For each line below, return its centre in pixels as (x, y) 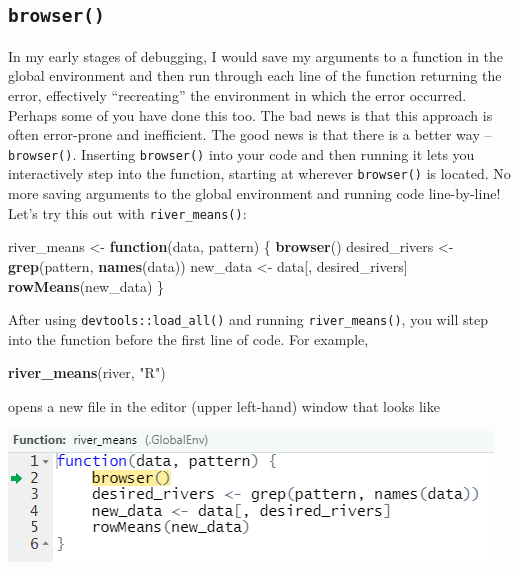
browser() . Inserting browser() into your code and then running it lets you (241, 153)
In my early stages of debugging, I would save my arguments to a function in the (256, 55)
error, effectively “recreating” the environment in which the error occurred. (237, 94)
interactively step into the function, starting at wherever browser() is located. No (259, 173)
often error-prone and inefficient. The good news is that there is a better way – (250, 134)
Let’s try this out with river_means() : (127, 212)
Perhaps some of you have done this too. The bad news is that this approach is (250, 114)
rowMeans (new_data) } (86, 285)
